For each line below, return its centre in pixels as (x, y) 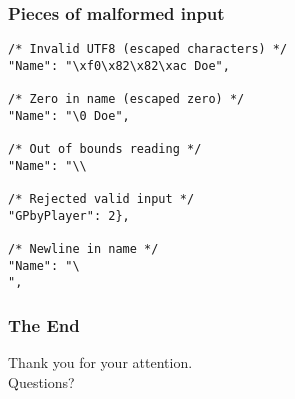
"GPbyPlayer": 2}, (69, 215)
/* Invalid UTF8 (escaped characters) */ (148, 49)
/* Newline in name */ (83, 249)
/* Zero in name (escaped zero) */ (126, 99)
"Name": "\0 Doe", (69, 115)
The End (44, 324)
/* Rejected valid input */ (101, 199)
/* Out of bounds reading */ (105, 149)
